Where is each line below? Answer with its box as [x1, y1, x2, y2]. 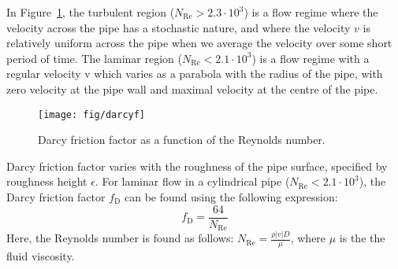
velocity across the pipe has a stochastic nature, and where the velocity [6, 19, 351, 35]
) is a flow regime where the [244, 4, 378, 20]
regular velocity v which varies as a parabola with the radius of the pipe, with [6, 65, 383, 82]
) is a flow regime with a [251, 50, 370, 66]
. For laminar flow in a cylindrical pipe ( [95, 173, 290, 190]
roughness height [6, 173, 87, 190]
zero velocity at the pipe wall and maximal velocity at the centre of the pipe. [6, 80, 378, 97]
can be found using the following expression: [125, 189, 338, 205]
